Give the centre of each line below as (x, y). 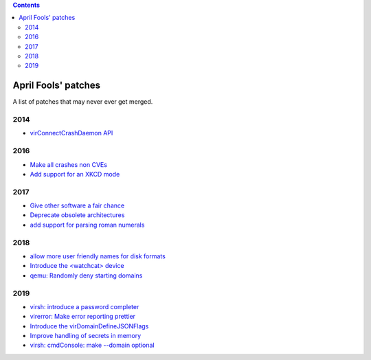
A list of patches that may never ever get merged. (83, 102)
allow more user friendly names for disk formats (98, 256)
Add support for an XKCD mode (75, 174)
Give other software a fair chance (77, 205)
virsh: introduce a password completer (85, 306)
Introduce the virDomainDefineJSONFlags (89, 326)
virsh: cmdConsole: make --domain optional (92, 345)
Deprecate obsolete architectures (77, 215)
